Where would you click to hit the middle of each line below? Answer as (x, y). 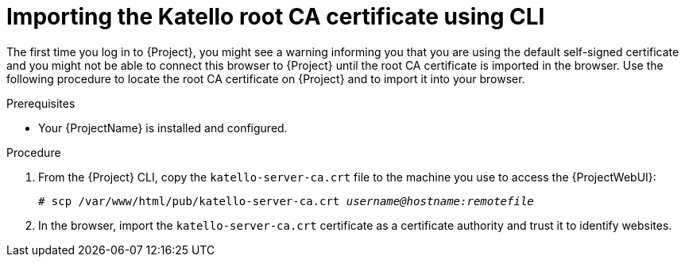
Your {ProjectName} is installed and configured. (163, 128)
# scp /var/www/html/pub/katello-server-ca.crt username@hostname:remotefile (286, 201)
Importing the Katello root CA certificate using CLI (276, 17)
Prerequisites (41, 103)
